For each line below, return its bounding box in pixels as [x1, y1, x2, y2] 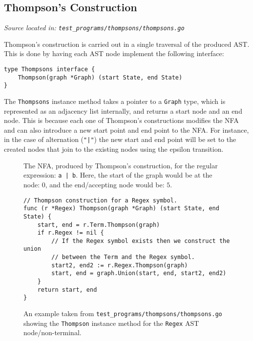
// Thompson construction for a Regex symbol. [23, 197, 177, 204]
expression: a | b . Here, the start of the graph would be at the [23, 170, 212, 180]
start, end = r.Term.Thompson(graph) [37, 221, 160, 228]
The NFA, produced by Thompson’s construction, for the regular [23, 160, 218, 170]
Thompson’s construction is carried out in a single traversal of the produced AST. [4, 39, 250, 49]
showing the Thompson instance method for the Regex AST [23, 318, 199, 328]
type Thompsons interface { [4, 66, 95, 73]
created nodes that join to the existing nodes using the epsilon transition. [4, 144, 224, 154]
